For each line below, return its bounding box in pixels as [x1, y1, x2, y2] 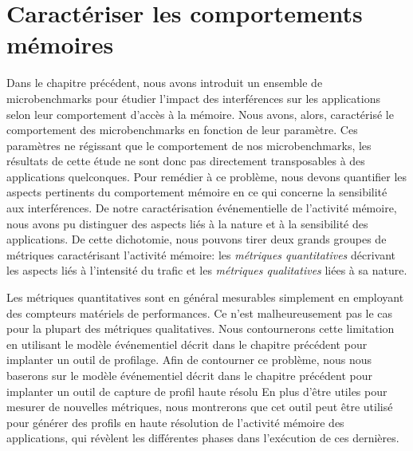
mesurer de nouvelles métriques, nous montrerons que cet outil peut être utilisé [6, 398, 393, 415]
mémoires [6, 28, 114, 61]
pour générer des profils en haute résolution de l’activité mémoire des [6, 413, 344, 430]
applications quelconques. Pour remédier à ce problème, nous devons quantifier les [6, 168, 407, 184]
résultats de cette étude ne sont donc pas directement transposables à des [6, 152, 365, 169]
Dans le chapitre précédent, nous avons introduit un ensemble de [6, 74, 323, 91]
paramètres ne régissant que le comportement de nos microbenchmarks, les [6, 136, 372, 153]
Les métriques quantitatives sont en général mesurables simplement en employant [6, 289, 404, 306]
